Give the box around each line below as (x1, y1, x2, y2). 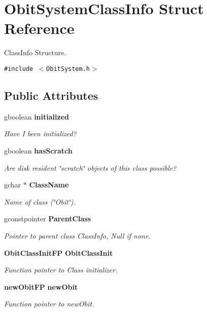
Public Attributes (4, 87, 98, 103)
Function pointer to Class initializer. (4, 264, 118, 275)
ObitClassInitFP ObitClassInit (4, 247, 113, 258)
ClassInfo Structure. (4, 47, 66, 58)
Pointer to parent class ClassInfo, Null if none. (4, 230, 151, 241)
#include (4, 65, 33, 72)
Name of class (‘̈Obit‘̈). (4, 196, 76, 207)
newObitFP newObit (4, 281, 78, 292)
